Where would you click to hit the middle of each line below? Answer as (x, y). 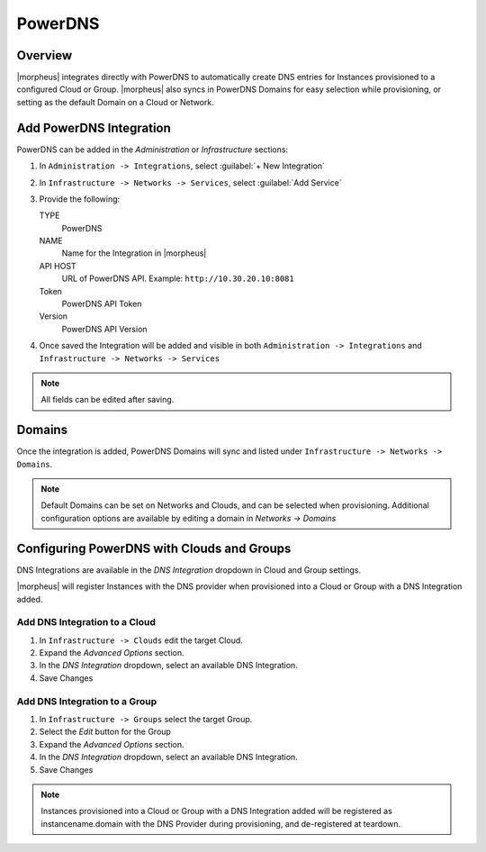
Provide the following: (80, 199)
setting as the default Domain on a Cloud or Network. (116, 102)
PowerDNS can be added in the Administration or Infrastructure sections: (152, 150)
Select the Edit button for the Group (105, 732)
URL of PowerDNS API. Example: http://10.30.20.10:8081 (178, 278)
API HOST (58, 266)
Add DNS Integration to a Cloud (86, 622)
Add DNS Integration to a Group (87, 701)
